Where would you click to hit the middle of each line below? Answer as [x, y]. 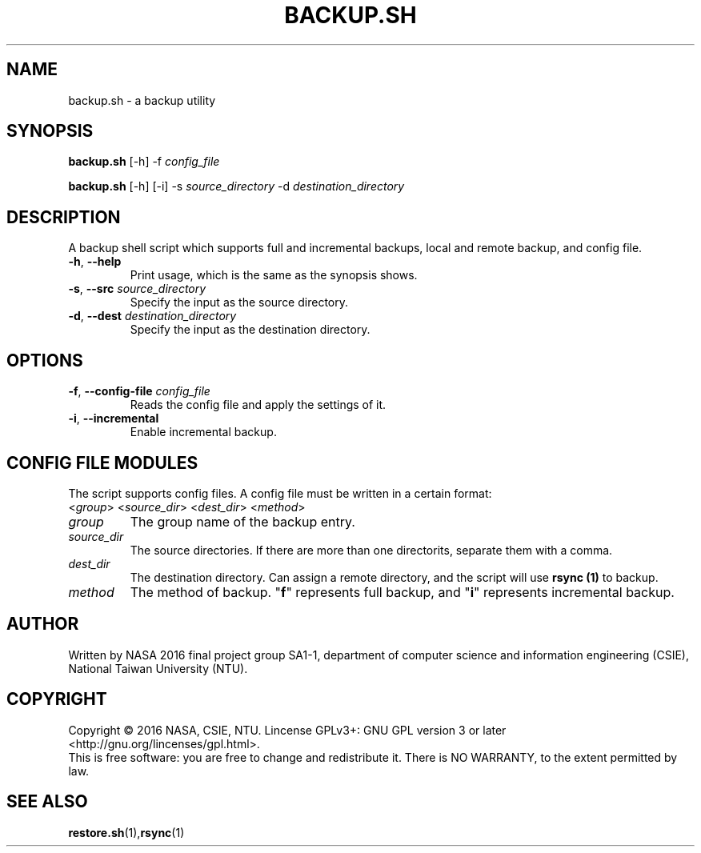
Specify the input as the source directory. [239, 302]
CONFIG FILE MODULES [102, 463]
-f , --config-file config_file [139, 391]
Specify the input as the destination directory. [250, 330]
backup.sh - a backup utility [142, 100]
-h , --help [95, 262]
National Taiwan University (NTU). [158, 668]
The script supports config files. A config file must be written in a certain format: [280, 493]
